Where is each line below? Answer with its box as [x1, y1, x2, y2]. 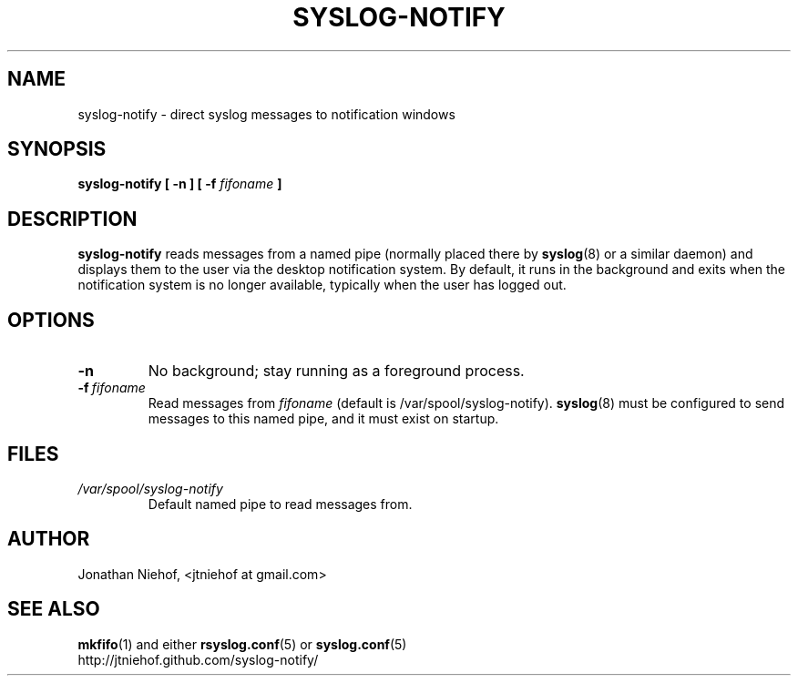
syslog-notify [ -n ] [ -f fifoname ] [77, 176, 282, 192]
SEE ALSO [7, 597, 100, 621]
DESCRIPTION [7, 207, 138, 230]
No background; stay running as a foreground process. [148, 362, 525, 381]
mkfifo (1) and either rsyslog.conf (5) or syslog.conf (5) [77, 636, 407, 652]
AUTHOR [7, 527, 90, 551]
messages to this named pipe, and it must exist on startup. [148, 411, 499, 427]
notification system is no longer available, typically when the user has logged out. [77, 277, 567, 293]
